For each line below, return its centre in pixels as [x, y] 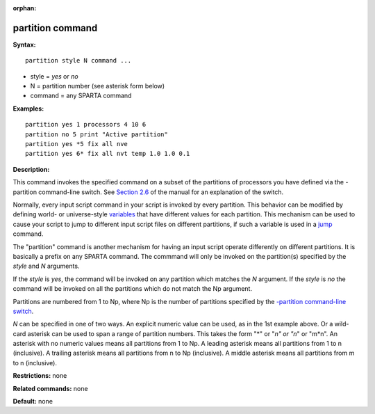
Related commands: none [50, 388]
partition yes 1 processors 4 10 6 [86, 125]
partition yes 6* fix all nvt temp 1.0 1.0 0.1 [108, 154]
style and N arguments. [46, 266]
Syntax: [24, 45]
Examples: [28, 109]
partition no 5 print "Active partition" [97, 134]
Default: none [33, 401]
